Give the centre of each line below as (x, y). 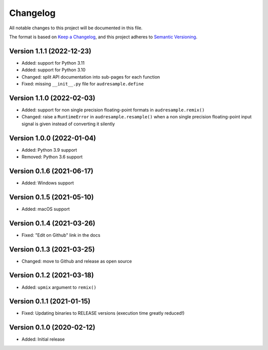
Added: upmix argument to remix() (59, 287)
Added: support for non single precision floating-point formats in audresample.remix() (113, 110)
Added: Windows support (48, 183)
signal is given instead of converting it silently (68, 124)
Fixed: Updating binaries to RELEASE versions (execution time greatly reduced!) (103, 313)
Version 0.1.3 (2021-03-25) (52, 249)
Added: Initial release (43, 339)
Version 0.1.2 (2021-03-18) (52, 275)
